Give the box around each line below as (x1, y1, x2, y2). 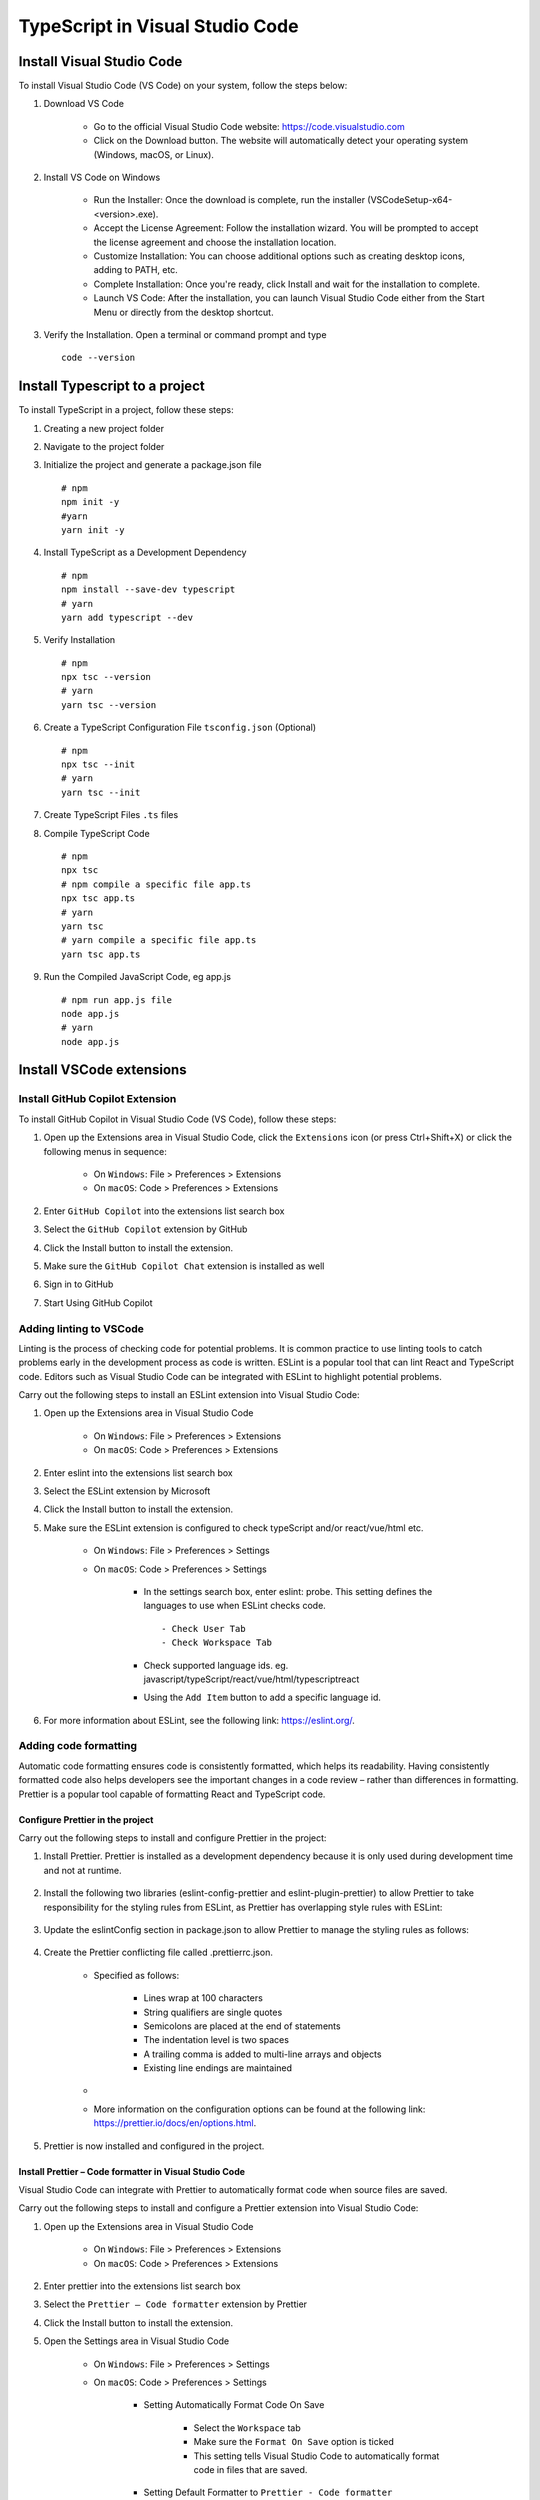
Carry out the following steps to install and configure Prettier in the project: (18, 1832, 327, 1844)
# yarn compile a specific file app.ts (61, 935, 257, 946)
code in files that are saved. (193, 2463, 308, 2475)
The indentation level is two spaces (143, 2034, 290, 2046)
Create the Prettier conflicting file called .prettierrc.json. (43, 1946, 274, 1959)
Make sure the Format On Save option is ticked (193, 2436, 395, 2448)
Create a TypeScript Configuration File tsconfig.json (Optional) (43, 721, 317, 734)
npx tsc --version (61, 671, 152, 683)
